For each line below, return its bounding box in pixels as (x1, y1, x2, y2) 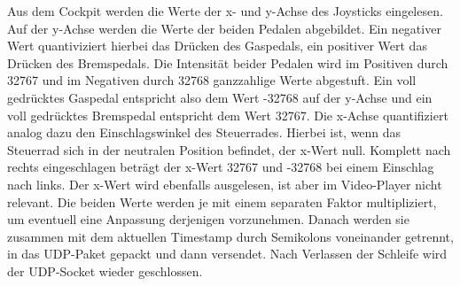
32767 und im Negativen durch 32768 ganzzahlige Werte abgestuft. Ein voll (7, 71, 417, 89)
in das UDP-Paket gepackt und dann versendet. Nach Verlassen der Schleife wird (7, 244, 448, 263)
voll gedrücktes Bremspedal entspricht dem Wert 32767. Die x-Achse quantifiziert (7, 105, 448, 124)
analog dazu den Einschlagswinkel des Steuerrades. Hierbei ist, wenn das (7, 123, 402, 142)
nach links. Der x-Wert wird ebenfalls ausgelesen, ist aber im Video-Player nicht (7, 174, 442, 193)
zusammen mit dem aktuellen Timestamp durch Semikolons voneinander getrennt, (7, 227, 454, 245)
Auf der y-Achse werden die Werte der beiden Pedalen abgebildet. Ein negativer (7, 19, 441, 37)
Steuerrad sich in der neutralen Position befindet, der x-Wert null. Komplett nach (7, 140, 451, 158)
